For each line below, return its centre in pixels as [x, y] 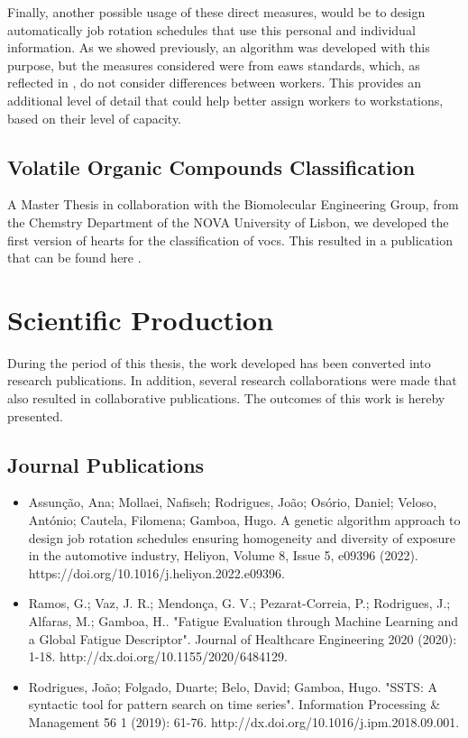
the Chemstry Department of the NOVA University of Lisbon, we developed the [228, 221]
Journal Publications [106, 464]
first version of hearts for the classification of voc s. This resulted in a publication [230, 240]
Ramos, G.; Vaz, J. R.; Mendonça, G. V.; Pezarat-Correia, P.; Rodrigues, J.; [239, 603]
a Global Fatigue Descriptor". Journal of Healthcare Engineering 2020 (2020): [243, 638]
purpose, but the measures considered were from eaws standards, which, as [214, 65]
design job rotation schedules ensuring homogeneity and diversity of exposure [242, 537]
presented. [35, 415]
